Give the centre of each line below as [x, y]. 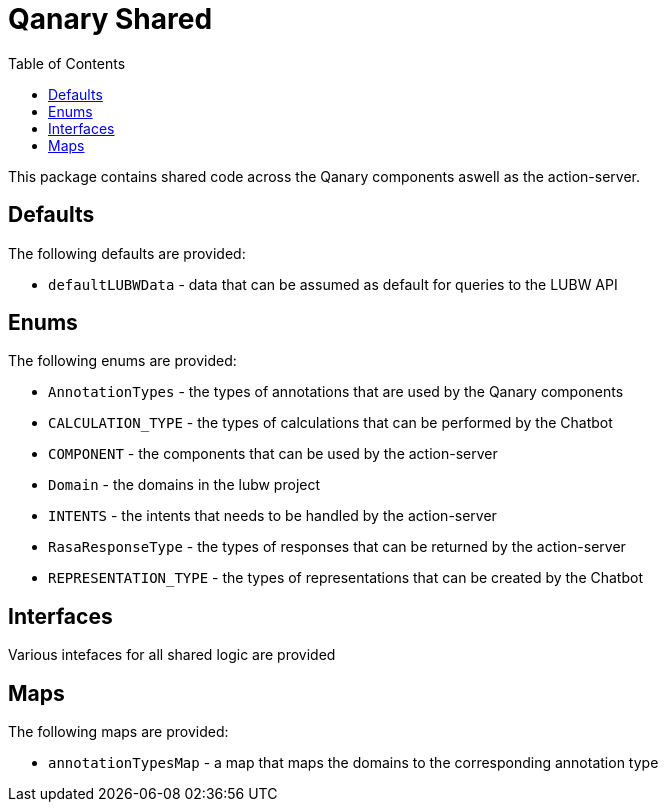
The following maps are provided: [118, 732]
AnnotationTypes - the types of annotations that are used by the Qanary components [336, 392]
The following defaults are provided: [127, 253]
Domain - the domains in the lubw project [184, 485]
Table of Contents [67, 63]
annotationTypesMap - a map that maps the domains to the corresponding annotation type [353, 763]
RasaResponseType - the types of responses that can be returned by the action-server [337, 547]
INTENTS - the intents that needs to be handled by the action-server [272, 516]
